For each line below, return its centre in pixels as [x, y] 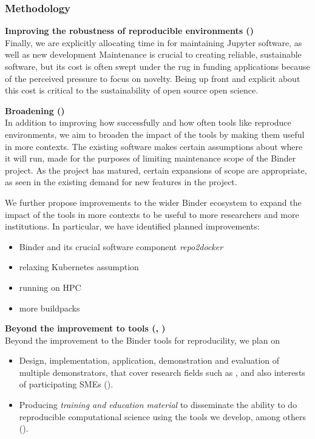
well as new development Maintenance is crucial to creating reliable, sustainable [153, 54]
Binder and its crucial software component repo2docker [121, 246]
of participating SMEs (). [66, 384]
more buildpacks [49, 308]
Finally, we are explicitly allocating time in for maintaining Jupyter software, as [154, 42]
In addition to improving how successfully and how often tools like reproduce [148, 122]
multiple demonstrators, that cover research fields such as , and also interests [162, 372]
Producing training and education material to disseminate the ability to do [158, 405]
